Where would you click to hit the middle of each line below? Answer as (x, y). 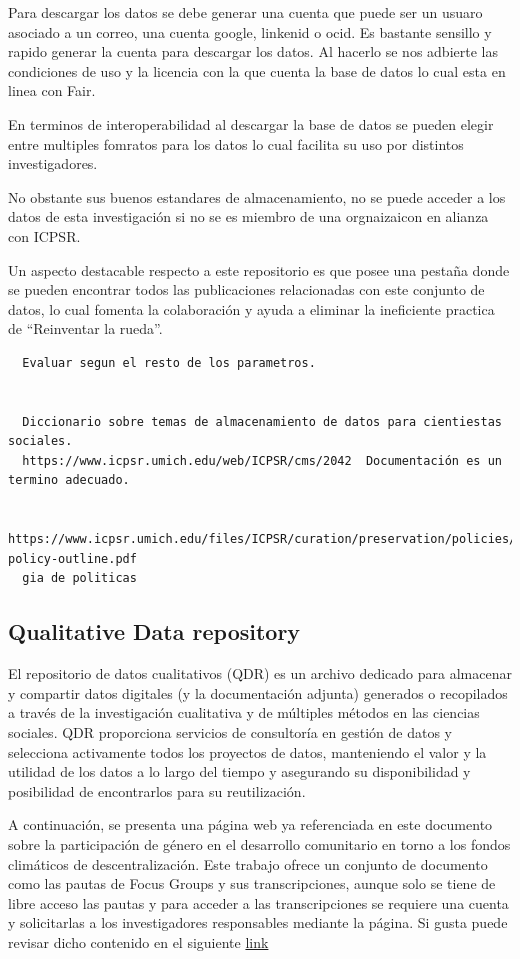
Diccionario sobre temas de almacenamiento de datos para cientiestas (262, 421)
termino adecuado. (69, 480)
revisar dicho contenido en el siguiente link (138, 941)
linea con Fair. (52, 90)
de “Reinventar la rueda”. (85, 328)
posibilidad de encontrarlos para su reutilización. (157, 790)
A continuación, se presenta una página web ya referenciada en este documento (250, 824)
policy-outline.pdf (72, 558)
